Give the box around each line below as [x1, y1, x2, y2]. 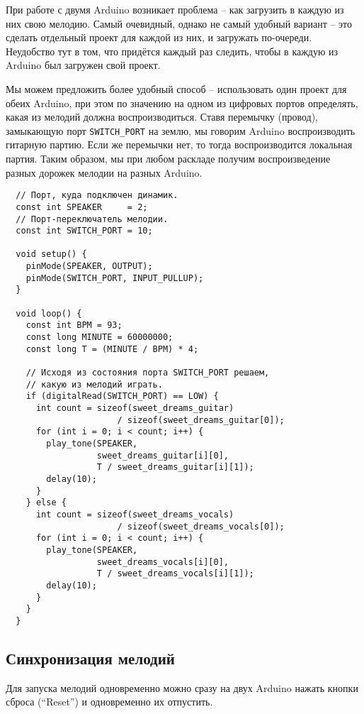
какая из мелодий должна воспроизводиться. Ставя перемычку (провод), [6, 109, 318, 124]
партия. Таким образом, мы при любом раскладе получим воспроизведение [6, 151, 331, 165]
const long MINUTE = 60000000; [25, 332, 174, 343]
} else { [25, 498, 67, 508]
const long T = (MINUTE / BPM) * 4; [25, 344, 199, 354]
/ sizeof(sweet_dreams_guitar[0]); [117, 414, 285, 425]
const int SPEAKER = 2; [16, 202, 148, 212]
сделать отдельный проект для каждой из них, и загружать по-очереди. [6, 30, 312, 45]
